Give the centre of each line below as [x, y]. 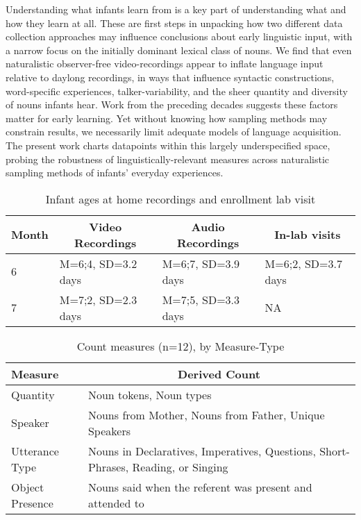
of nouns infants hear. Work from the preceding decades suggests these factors [172, 104]
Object [28, 487]
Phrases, [108, 467]
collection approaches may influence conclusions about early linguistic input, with [179, 36]
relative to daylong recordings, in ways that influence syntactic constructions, [170, 77]
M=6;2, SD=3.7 [303, 263]
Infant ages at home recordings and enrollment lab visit [180, 199]
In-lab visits [308, 235]
